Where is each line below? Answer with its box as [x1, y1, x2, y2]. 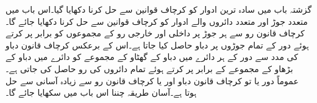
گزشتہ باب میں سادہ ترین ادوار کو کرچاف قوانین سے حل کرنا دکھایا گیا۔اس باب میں [5, 3, 312, 15]
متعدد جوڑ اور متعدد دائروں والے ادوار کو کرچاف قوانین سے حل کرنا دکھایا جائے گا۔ [5, 15, 308, 27]
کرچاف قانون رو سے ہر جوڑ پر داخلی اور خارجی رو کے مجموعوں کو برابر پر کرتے [5, 27, 305, 39]
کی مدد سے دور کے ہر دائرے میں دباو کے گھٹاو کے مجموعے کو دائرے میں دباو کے [5, 50, 298, 63]
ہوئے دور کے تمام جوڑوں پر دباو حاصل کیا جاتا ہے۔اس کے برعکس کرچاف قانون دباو [5, 38, 309, 51]
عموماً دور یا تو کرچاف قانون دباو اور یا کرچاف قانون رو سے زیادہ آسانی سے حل [5, 74, 299, 87]
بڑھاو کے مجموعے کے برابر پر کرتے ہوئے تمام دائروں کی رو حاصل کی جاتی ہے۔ [5, 62, 293, 75]
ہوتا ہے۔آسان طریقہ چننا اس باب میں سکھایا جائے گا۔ [5, 86, 197, 99]
